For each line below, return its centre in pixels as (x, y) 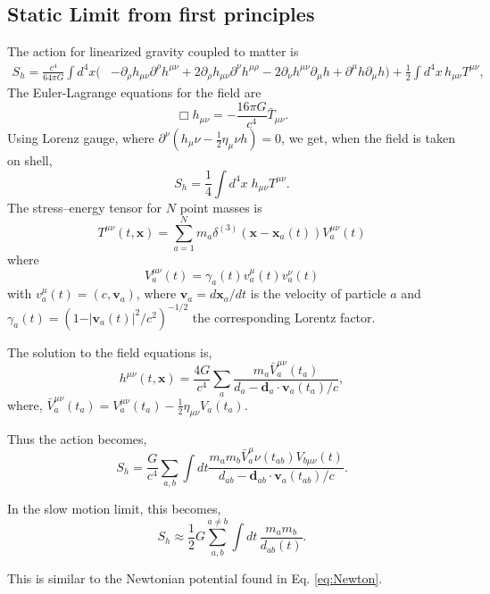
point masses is (221, 207)
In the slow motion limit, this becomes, (114, 509)
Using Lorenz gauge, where (81, 138)
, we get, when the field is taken (368, 138)
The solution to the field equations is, (110, 351)
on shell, (30, 160)
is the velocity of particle (318, 293)
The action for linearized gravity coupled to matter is (153, 51)
